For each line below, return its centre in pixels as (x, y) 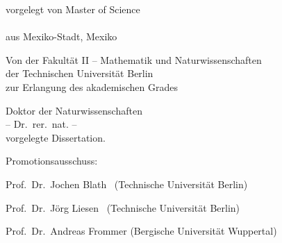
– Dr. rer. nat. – (41, 124)
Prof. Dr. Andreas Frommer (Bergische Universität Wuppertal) (141, 231)
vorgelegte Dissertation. (56, 137)
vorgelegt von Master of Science (73, 9)
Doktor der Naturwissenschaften (74, 110)
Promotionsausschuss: (52, 161)
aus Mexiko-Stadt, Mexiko (61, 36)
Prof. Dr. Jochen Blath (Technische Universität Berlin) (127, 184)
